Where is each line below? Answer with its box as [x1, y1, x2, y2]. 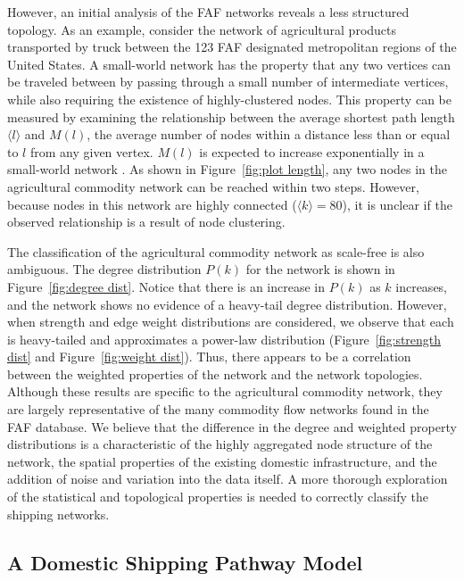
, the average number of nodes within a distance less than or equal [87, 125, 451, 144]
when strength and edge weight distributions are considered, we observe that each [7, 312, 454, 331]
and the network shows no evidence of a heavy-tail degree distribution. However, [7, 295, 447, 313]
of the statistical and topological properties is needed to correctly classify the [7, 487, 428, 506]
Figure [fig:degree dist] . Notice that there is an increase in [7, 277, 326, 295]
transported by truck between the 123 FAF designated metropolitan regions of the [7, 37, 457, 56]
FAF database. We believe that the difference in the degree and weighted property [7, 417, 457, 436]
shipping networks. [7, 504, 110, 523]
